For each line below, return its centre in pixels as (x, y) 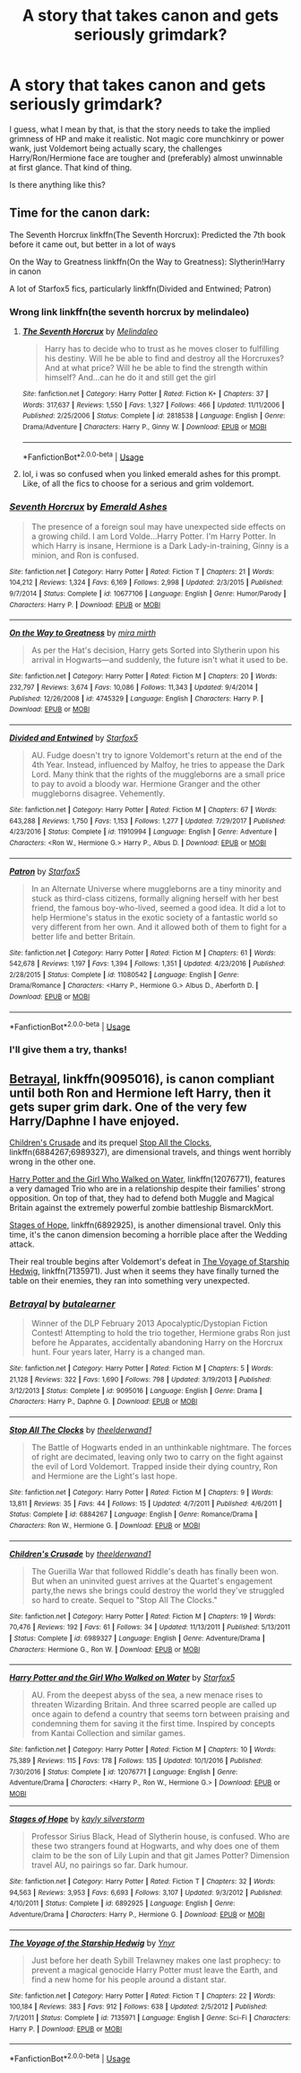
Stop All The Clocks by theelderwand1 (81, 1430)
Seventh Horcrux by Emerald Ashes (88, 507)
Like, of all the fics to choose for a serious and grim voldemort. (138, 484)
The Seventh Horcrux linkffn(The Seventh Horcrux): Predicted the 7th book (148, 234)
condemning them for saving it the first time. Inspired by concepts (153, 1724)
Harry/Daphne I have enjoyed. (95, 1120)
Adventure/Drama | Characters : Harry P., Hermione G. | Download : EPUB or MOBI (138, 1914)
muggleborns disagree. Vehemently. (98, 793)
